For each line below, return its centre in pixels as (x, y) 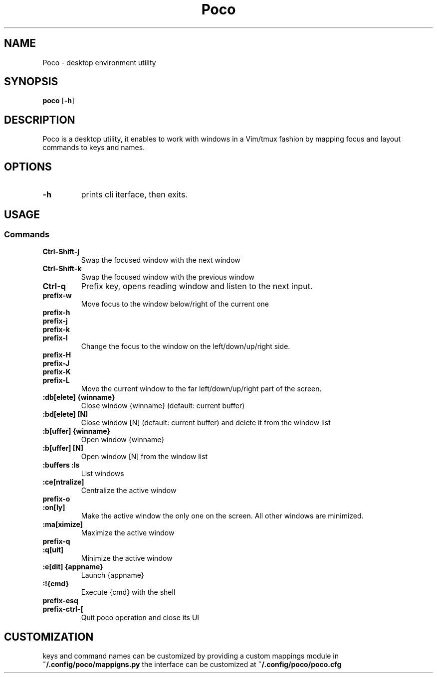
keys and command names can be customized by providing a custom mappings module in (191, 656)
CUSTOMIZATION (49, 637)
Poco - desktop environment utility (99, 62)
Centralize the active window (129, 491)
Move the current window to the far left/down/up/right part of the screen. (201, 389)
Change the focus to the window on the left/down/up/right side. (186, 346)
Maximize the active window (128, 533)
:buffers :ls (61, 465)
